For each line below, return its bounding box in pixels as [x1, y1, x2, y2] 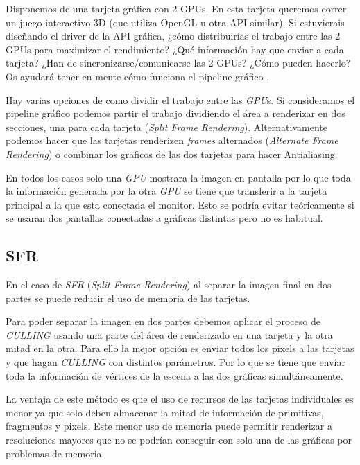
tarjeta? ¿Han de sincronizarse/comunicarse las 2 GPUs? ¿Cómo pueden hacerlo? [6, 55, 351, 70]
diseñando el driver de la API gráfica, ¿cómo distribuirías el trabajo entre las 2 [6, 28, 341, 43]
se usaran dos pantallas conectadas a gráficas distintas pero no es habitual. [6, 211, 323, 225]
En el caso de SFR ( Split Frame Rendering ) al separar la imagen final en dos [6, 277, 332, 292]
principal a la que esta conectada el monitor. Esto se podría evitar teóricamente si [6, 197, 354, 211]
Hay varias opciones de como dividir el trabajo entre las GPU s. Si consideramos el [6, 92, 355, 107]
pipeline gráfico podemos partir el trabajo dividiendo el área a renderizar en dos [6, 106, 345, 121]
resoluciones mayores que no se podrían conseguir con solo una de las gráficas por [6, 432, 352, 447]
